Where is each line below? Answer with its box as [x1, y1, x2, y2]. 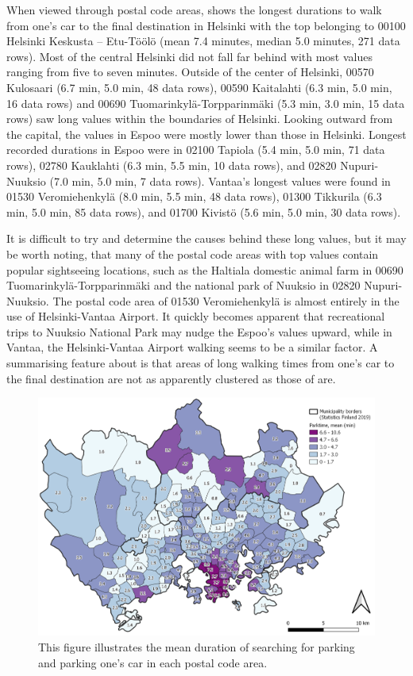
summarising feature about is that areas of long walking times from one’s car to [6, 355, 395, 371]
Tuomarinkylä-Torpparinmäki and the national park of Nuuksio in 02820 [6, 277, 361, 294]
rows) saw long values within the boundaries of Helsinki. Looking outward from [6, 110, 393, 127]
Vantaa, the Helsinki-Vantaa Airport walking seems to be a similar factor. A [6, 339, 378, 355]
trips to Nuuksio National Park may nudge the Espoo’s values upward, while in [6, 323, 392, 340]
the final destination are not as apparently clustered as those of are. [6, 370, 336, 386]
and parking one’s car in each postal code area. [38, 654, 268, 670]
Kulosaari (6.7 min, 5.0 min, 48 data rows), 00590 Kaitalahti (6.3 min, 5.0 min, [6, 79, 392, 95]
